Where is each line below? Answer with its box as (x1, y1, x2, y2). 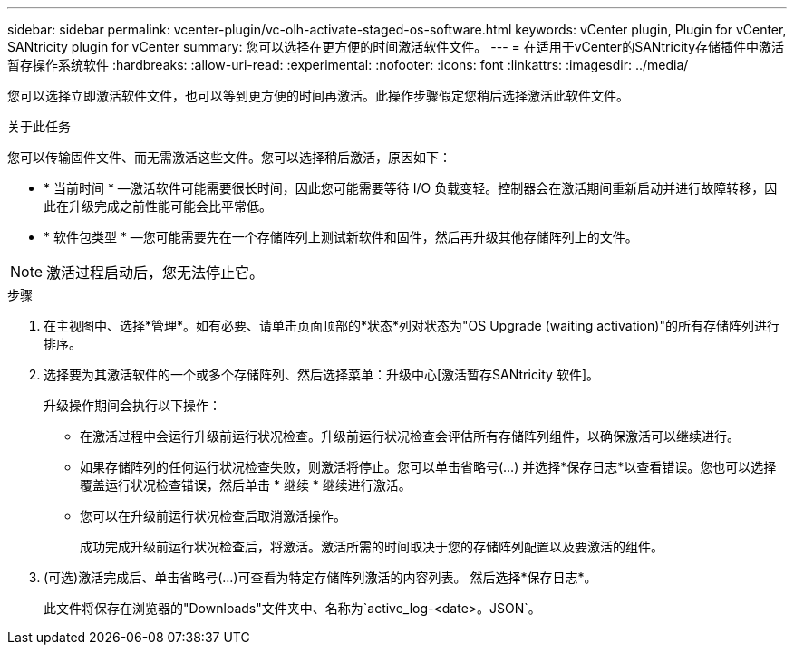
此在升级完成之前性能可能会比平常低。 (44, 198, 272, 214)
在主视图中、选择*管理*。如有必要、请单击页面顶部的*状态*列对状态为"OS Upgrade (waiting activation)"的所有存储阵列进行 (44, 318, 779, 333)
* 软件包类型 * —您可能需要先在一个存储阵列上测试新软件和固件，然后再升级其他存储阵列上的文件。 (44, 229, 638, 244)
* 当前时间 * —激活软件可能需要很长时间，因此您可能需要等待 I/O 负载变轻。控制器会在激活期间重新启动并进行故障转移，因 (44, 180, 778, 196)
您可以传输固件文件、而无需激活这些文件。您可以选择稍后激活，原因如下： (7, 149, 451, 165)
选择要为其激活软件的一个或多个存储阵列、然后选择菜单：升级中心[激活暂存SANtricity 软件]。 (44, 367, 600, 382)
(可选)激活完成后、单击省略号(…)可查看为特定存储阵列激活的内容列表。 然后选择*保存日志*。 (44, 570, 597, 585)
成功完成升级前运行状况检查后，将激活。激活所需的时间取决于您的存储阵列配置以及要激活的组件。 (80, 539, 663, 554)
